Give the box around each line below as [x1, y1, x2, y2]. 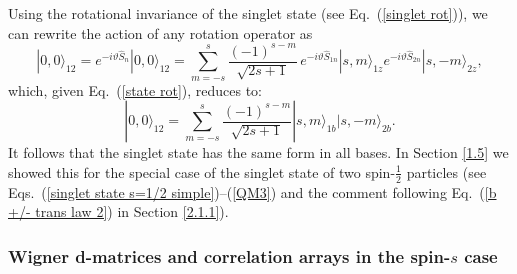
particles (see [406, 161, 487, 182]
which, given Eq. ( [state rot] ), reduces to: [8, 79, 263, 100]
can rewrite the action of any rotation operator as [8, 22, 313, 43]
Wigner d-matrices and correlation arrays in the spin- [8, 243, 451, 268]
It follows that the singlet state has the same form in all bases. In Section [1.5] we [8, 142, 509, 163]
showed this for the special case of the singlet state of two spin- [8, 161, 396, 182]
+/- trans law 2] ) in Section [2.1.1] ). [8, 201, 229, 222]
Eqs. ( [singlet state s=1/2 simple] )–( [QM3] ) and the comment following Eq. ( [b [8, 181, 497, 202]
